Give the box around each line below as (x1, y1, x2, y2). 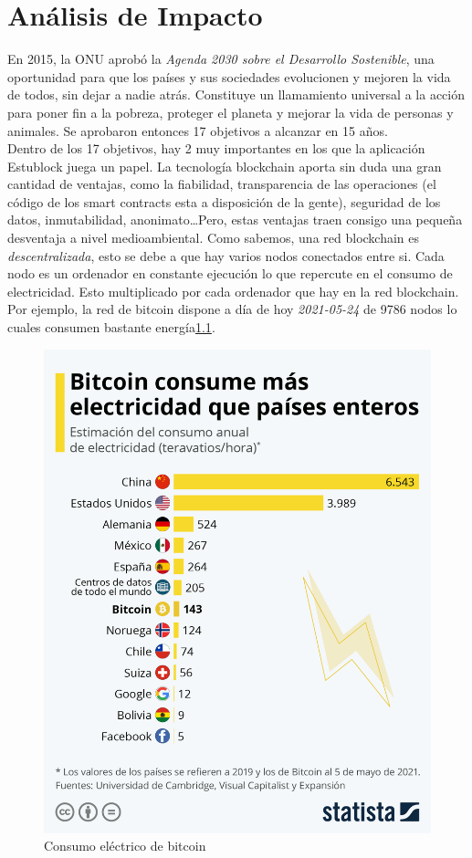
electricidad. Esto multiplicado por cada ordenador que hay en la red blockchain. (7, 281, 459, 300)
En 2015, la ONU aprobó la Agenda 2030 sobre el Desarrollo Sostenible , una (7, 49, 435, 68)
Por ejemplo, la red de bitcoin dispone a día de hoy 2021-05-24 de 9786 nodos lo (7, 299, 457, 319)
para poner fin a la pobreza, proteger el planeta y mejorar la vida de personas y (7, 102, 454, 121)
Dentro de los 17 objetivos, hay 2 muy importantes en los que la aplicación (7, 139, 425, 158)
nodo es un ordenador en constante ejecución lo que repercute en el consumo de (7, 264, 453, 283)
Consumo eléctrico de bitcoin (44, 836, 206, 855)
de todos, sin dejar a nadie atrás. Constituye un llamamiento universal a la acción (7, 85, 466, 104)
